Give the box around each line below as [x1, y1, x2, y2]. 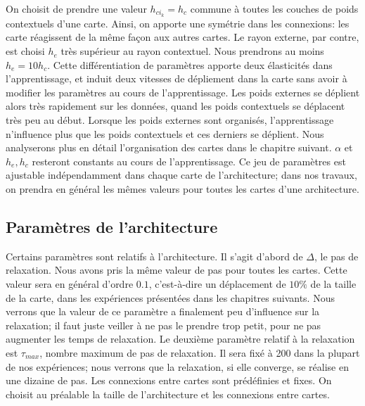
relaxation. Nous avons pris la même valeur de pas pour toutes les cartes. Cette [6, 262, 347, 277]
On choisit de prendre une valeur [6, 1, 147, 15]
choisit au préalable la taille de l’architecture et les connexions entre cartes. [6, 386, 330, 401]
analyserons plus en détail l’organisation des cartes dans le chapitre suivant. [6, 140, 332, 155]
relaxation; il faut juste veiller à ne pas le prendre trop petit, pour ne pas [6, 317, 321, 332]
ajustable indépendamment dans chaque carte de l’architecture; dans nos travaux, [6, 167, 357, 182]
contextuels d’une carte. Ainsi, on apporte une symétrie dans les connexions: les [6, 15, 350, 30]
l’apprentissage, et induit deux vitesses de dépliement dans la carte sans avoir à [6, 71, 347, 86]
